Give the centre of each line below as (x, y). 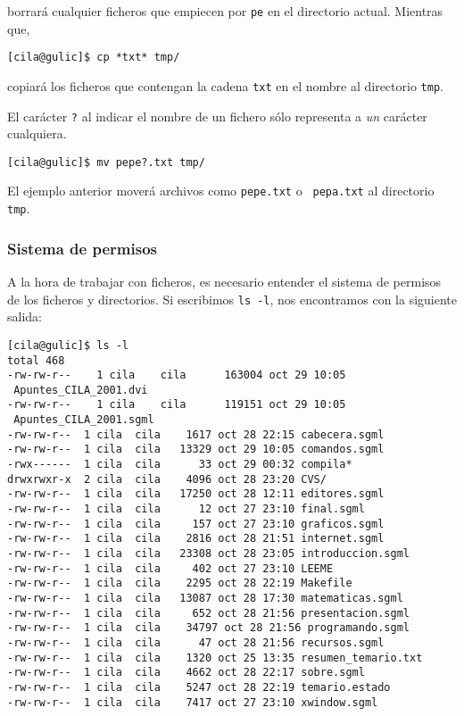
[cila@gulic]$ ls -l (68, 345)
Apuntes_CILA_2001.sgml (84, 420)
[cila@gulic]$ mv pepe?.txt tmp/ (106, 162)
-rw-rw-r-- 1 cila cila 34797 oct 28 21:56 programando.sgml (209, 628)
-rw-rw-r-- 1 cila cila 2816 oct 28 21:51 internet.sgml (196, 539)
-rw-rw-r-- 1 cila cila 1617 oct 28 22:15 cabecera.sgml (196, 434)
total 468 (36, 360)
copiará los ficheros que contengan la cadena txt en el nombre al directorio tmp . (225, 85)
